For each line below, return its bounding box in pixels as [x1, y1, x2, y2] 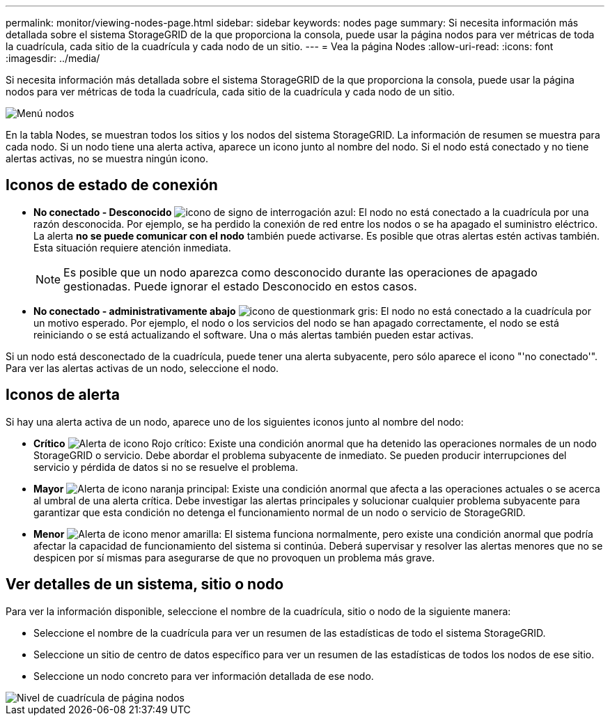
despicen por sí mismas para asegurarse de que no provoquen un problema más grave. [33, 551, 435, 564]
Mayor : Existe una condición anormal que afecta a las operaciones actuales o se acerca [33, 482, 600, 495]
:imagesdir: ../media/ [6, 52, 100, 64]
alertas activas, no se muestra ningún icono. [6, 153, 208, 164]
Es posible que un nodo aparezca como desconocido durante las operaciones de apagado [63, 265, 538, 279]
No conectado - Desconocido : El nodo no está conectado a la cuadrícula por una [33, 206, 589, 218]
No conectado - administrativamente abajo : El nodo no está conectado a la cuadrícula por [33, 304, 591, 317]
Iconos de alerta [6, 386, 120, 404]
